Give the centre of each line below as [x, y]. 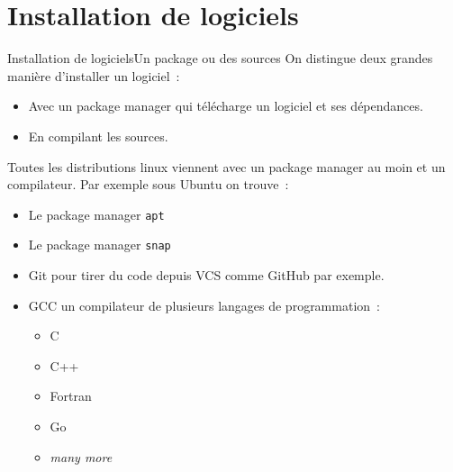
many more [81, 456]
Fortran [71, 396]
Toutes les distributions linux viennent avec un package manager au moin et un [226, 166]
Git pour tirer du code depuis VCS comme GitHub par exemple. [206, 275]
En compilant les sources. [98, 136]
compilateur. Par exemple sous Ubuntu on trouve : [148, 184]
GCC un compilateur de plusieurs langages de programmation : [204, 305]
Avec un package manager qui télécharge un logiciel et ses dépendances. [226, 106]
